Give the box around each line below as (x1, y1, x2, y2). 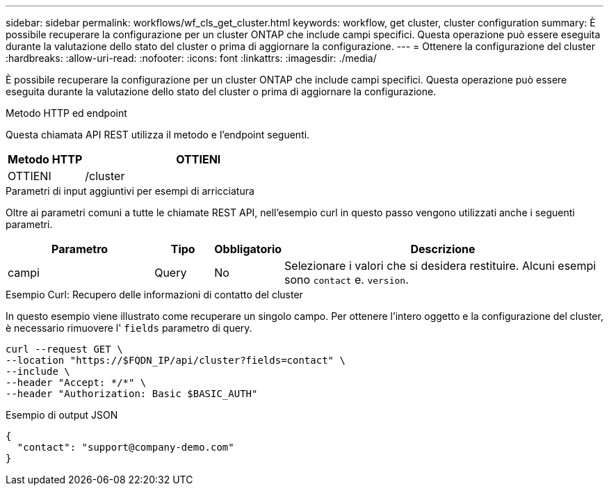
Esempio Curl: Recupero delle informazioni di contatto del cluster (6, 289, 303, 300)
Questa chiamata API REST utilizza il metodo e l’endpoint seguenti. (6, 129, 310, 140)
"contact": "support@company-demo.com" (17, 442, 234, 453)
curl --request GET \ (6, 344, 123, 355)
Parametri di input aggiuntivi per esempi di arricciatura (6, 185, 254, 197)
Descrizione (410, 242, 476, 256)
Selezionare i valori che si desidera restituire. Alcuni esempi (284, 259, 596, 273)
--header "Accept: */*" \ (6, 377, 147, 388)
